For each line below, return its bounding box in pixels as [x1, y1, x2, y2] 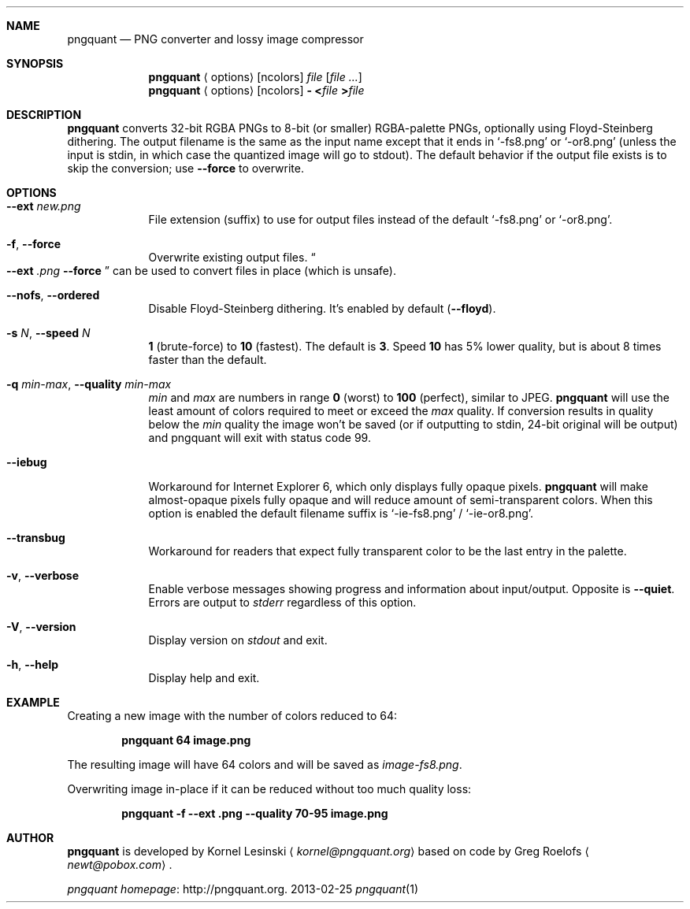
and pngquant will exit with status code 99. [148, 431, 371, 444]
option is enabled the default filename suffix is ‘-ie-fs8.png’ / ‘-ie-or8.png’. [148, 506, 534, 520]
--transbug [6, 531, 65, 544]
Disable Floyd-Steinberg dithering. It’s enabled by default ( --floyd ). [148, 302, 496, 315]
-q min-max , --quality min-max [6, 377, 172, 391]
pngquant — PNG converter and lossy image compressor [67, 32, 364, 46]
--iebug [6, 455, 47, 469]
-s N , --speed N [6, 326, 91, 339]
